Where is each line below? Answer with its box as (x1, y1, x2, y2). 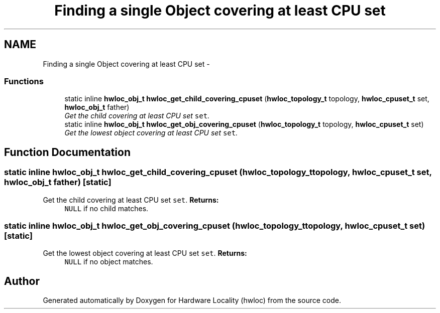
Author (4, 274, 40, 287)
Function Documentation (4, 145, 131, 159)
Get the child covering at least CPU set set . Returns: (43, 195, 219, 204)
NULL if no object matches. (64, 257, 153, 266)
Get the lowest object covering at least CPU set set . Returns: (43, 249, 247, 258)
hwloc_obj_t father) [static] (4, 177, 112, 188)
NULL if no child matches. (64, 204, 149, 213)
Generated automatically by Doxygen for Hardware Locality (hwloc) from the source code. (43, 296, 341, 305)
